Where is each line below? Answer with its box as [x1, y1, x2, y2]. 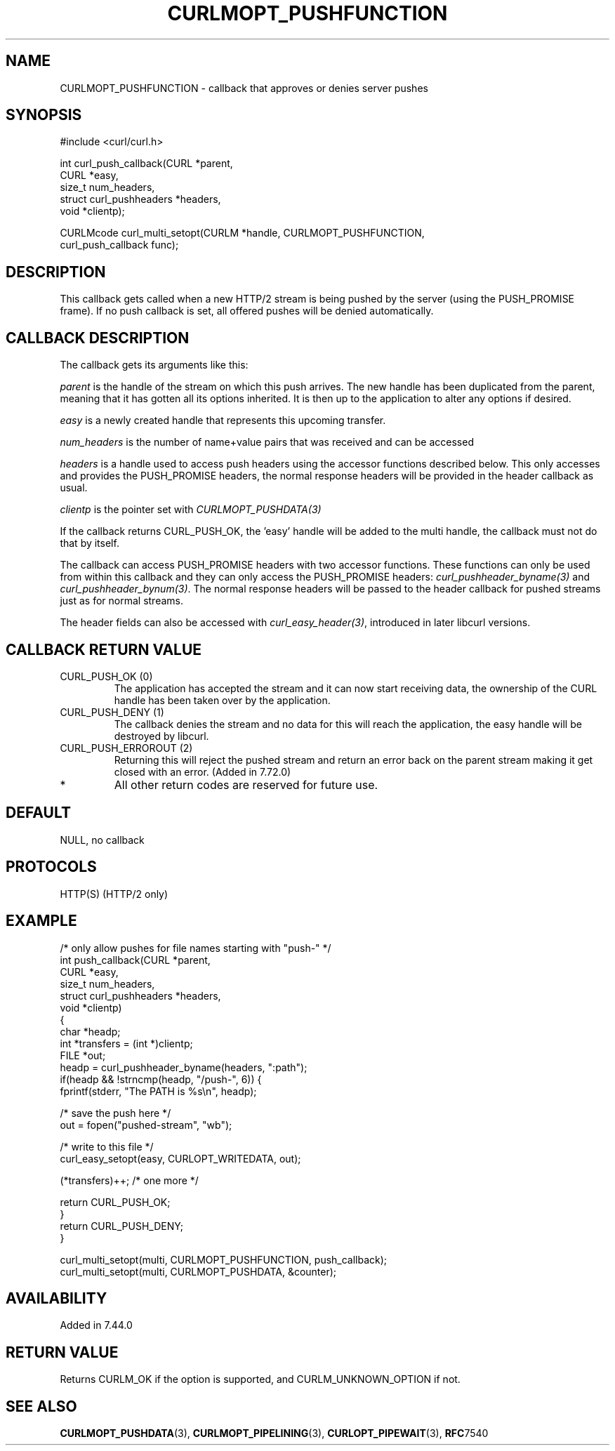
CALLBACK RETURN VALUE [6, 640, 202, 658]
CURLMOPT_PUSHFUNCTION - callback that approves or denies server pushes [60, 81, 428, 94]
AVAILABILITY [6, 1289, 107, 1307]
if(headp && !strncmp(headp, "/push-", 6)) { [60, 1073, 262, 1085]
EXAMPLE [6, 912, 77, 930]
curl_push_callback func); [60, 239, 179, 251]
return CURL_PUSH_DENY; [60, 1219, 184, 1232]
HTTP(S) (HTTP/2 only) [60, 887, 168, 900]
